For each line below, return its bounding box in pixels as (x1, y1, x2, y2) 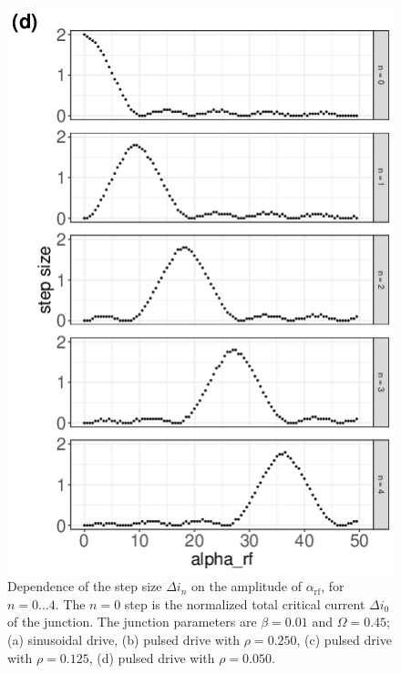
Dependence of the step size (7, 577, 162, 596)
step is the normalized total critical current (124, 594, 365, 613)
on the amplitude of (191, 577, 302, 596)
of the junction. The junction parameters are (7, 612, 257, 631)
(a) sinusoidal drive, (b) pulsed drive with (7, 629, 241, 648)
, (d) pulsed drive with (88, 648, 215, 667)
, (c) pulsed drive (296, 629, 392, 648)
